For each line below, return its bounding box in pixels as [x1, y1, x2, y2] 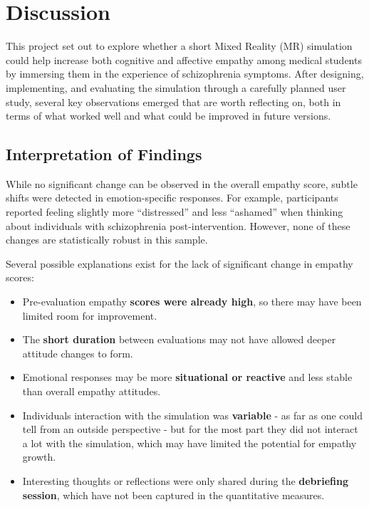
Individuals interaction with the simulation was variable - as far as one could [22, 407, 363, 422]
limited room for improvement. [22, 308, 157, 323]
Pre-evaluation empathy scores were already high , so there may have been [22, 294, 362, 309]
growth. [22, 449, 56, 464]
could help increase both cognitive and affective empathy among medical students [6, 52, 362, 67]
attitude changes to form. [22, 345, 133, 360]
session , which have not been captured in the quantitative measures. [22, 487, 325, 502]
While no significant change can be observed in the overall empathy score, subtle [6, 176, 358, 191]
